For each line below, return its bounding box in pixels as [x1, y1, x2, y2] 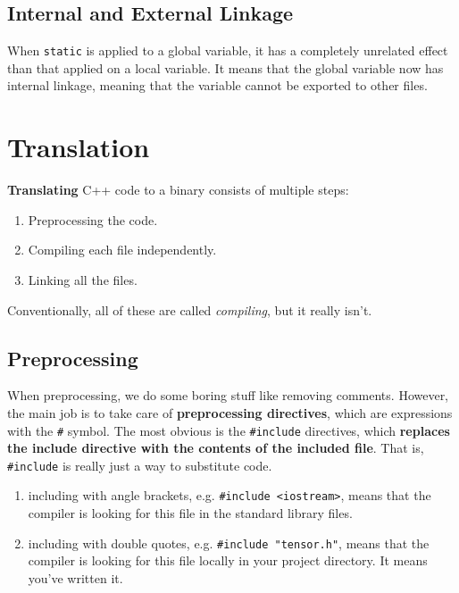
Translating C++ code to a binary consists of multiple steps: [7, 180, 349, 199]
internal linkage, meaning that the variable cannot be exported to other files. [7, 76, 428, 95]
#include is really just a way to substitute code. [7, 455, 272, 474]
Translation [7, 129, 150, 165]
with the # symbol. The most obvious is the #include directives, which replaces [7, 421, 450, 439]
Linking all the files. [28, 270, 138, 288]
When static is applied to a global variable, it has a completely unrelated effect [7, 41, 448, 60]
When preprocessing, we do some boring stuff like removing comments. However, [7, 386, 449, 405]
